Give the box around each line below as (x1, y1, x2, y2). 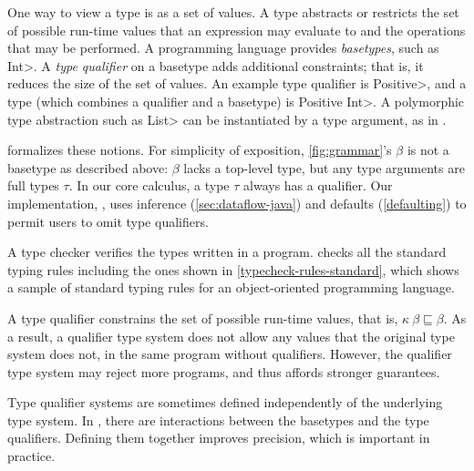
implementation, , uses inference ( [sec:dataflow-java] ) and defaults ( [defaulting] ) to (7, 193, 467, 212)
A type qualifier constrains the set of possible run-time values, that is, (7, 308, 398, 327)
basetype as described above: (7, 158, 169, 177)
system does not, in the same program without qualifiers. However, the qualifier (7, 344, 452, 363)
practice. (7, 446, 56, 466)
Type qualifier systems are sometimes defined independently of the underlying (7, 393, 443, 412)
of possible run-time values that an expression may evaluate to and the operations (7, 20, 466, 39)
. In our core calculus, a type (68, 176, 230, 195)
